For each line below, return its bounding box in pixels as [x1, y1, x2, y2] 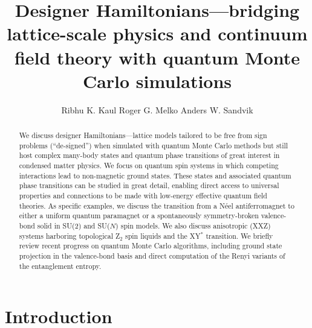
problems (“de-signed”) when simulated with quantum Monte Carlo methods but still [19, 140, 288, 150]
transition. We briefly [206, 230, 273, 241]
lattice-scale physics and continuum [7, 21, 308, 46]
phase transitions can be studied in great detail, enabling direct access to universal [19, 180, 279, 191]
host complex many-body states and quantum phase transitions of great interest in [19, 150, 280, 160]
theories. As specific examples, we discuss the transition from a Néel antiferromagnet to [19, 200, 294, 210]
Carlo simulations [82, 68, 232, 93]
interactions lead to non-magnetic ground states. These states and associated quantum [19, 170, 291, 180]
